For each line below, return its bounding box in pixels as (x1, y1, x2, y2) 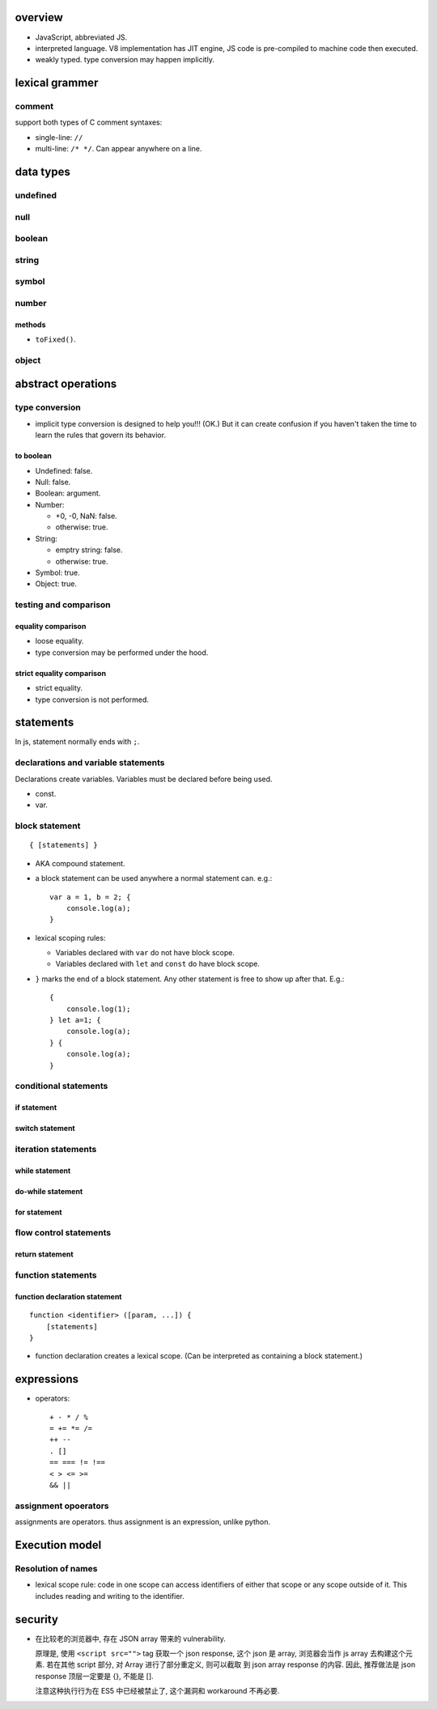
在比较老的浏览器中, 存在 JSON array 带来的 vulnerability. (35, 1634, 227, 1643)
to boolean (15, 451, 53, 461)
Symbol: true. (35, 568, 80, 578)
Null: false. (35, 477, 71, 487)
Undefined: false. (35, 466, 93, 475)
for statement (15, 1207, 62, 1217)
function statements (15, 1269, 97, 1281)
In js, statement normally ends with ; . (15, 737, 140, 746)
